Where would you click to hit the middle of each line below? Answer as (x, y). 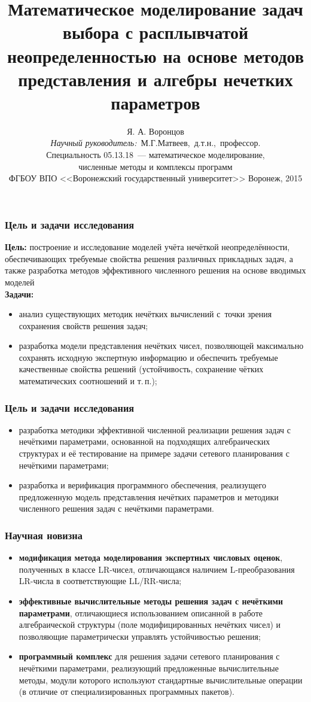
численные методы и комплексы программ (155, 166)
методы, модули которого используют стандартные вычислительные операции (161, 680)
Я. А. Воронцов (155, 131)
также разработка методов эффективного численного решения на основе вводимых (155, 270)
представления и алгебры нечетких (155, 79)
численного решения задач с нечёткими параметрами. (116, 508)
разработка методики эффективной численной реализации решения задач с (155, 429)
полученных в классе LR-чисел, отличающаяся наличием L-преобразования (157, 569)
